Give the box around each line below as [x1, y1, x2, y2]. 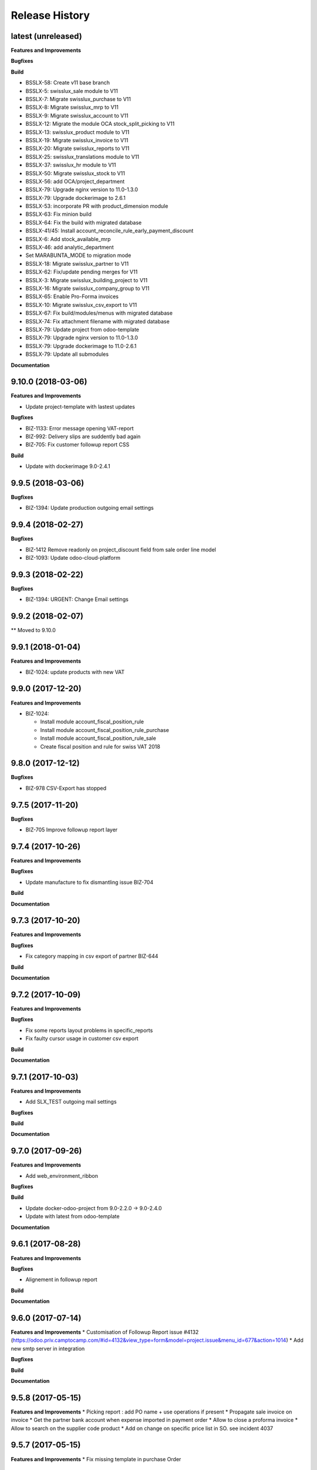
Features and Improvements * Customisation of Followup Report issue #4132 [11, 1328, 199, 1335]
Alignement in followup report [25, 1276, 97, 1283]
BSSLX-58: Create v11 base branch [25, 79, 110, 86]
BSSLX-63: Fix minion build [25, 211, 92, 218]
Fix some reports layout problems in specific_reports [25, 1027, 153, 1034]
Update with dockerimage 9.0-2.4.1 [25, 463, 111, 470]
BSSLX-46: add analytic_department [25, 244, 114, 251]
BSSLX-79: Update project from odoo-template [25, 326, 140, 333]
